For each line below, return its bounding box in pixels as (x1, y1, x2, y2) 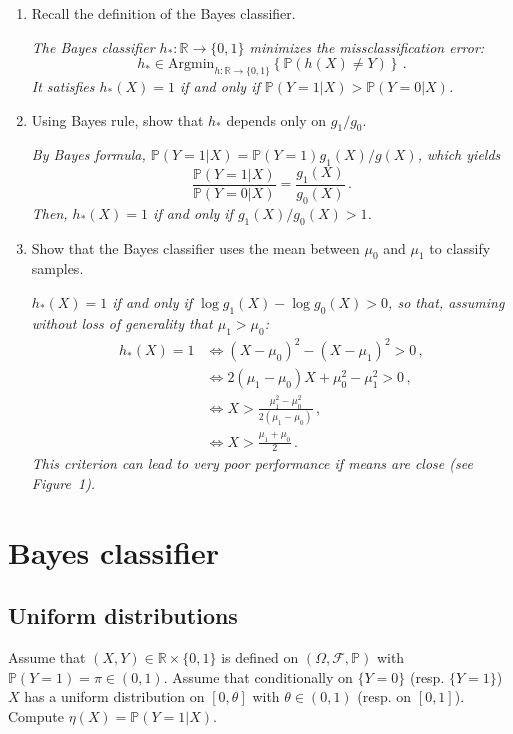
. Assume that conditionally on (163, 666, 353, 687)
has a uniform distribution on (24, 686, 205, 707)
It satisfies (31, 75, 95, 96)
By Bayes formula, (31, 144, 146, 165)
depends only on (226, 109, 327, 130)
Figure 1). (31, 473, 96, 494)
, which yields (417, 144, 501, 165)
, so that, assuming (388, 291, 505, 312)
